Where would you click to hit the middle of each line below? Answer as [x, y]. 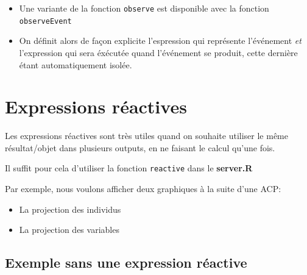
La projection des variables [69, 230]
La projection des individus [70, 209]
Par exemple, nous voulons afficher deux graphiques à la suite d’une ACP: [143, 189]
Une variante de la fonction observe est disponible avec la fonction [144, 8]
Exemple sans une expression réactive [126, 262]
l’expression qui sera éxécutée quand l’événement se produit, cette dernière [158, 52]
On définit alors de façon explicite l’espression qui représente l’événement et [160, 41]
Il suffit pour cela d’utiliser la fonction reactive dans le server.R [129, 168]
